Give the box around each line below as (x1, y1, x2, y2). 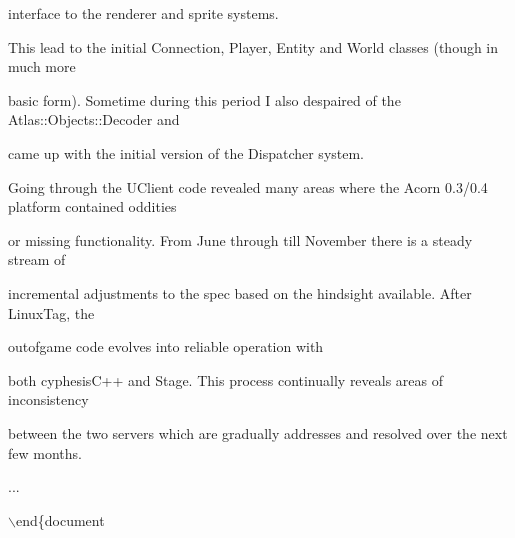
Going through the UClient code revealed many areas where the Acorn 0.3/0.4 (8, 176, 488, 197)
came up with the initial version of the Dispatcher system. (8, 142, 365, 163)
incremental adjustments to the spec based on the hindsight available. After (8, 282, 472, 303)
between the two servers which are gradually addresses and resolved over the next (8, 422, 508, 443)
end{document (15, 509, 105, 530)
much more (8, 56, 76, 77)
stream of (8, 249, 66, 270)
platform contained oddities (8, 196, 177, 217)
